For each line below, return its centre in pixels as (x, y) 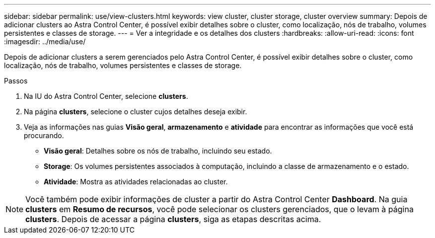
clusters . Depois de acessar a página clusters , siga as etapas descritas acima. (173, 219)
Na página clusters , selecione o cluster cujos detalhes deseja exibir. (136, 112)
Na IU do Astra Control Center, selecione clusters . (106, 96)
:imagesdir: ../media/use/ (45, 41)
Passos (16, 81)
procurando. (44, 135)
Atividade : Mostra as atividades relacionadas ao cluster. (136, 182)
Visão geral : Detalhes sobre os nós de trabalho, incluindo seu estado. (158, 151)
